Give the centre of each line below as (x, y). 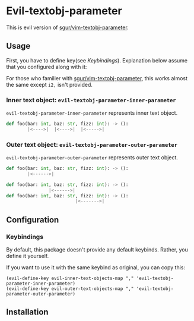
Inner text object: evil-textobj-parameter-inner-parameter (91, 100)
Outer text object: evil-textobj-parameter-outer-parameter (92, 144)
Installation (27, 312)
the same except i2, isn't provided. (50, 84)
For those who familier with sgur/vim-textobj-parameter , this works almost (97, 78)
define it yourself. (28, 256)
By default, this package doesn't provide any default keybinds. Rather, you (97, 250)
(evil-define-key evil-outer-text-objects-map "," (70, 289)
